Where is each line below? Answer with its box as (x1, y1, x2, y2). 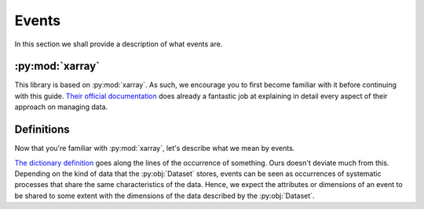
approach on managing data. (14, 102, 108, 112)
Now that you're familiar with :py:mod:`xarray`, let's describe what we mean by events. (14, 144, 295, 153)
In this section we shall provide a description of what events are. (14, 39, 223, 49)
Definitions (14, 123, 70, 137)
